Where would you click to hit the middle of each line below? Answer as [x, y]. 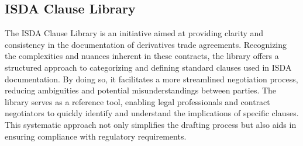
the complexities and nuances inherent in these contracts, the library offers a [142, 56]
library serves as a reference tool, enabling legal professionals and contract [137, 101]
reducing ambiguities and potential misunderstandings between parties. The [141, 90]
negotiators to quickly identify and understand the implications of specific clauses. [152, 113]
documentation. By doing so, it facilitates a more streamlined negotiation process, [151, 79]
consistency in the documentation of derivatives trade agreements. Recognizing [146, 44]
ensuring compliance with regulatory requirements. [96, 136]
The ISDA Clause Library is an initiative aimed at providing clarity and [134, 33]
